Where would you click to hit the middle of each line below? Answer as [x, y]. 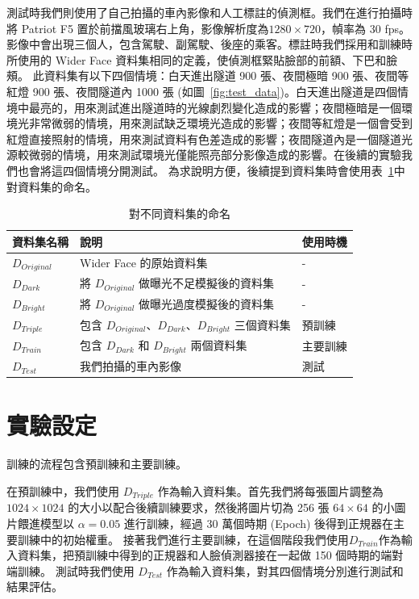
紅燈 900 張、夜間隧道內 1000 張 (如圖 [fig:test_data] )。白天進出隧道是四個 [202, 91]
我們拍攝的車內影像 [131, 366]
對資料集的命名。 [52, 186]
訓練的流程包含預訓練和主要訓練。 [97, 464]
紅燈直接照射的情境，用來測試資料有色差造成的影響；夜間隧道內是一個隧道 [204, 138]
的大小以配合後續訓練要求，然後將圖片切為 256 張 [199, 507]
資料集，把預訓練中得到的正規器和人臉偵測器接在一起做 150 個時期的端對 [210, 555]
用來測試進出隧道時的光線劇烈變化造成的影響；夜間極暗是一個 [237, 107]
